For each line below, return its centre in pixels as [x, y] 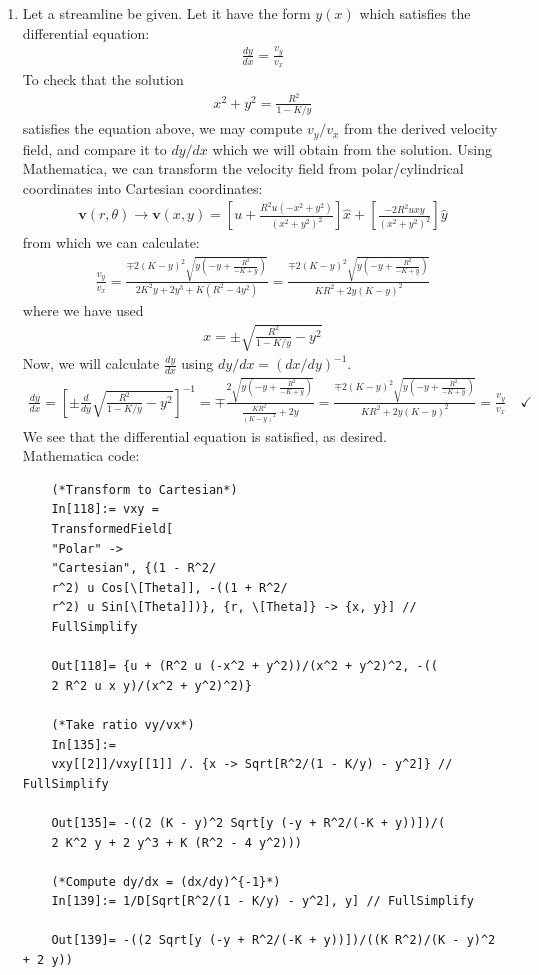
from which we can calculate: [111, 242]
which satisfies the [415, 13]
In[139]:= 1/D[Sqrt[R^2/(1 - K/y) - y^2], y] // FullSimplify [262, 901]
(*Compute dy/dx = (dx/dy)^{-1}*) [166, 881]
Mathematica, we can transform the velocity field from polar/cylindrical [243, 168]
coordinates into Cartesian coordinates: [142, 187]
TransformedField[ [112, 529]
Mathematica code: [81, 455]
